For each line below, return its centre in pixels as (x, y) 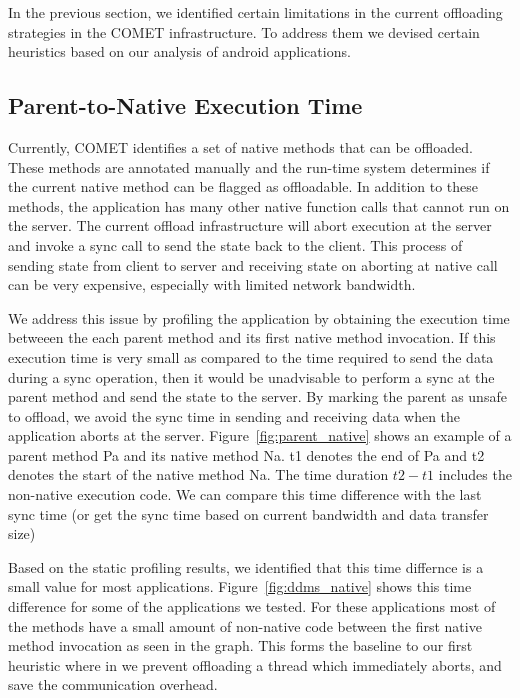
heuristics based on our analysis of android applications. (179, 51)
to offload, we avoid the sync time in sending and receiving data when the (234, 415)
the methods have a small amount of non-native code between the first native (245, 625)
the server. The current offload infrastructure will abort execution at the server (250, 225)
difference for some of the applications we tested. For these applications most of (252, 606)
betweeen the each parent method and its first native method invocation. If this (252, 337)
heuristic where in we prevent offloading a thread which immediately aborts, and (255, 664)
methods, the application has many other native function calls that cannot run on (259, 205)
